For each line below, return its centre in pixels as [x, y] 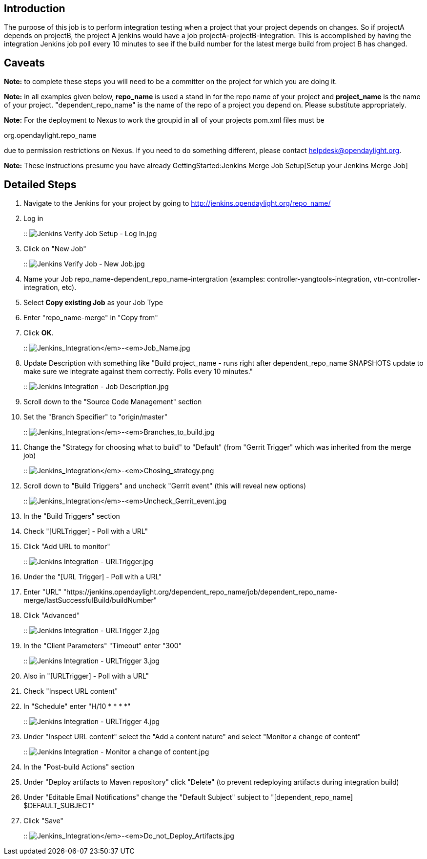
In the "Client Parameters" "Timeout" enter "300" [103, 646]
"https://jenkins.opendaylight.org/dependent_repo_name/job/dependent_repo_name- [200, 592]
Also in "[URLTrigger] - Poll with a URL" [86, 676]
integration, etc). [50, 287]
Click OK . [39, 333]
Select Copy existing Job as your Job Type [93, 303]
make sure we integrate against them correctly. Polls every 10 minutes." [138, 372]
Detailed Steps [40, 184]
